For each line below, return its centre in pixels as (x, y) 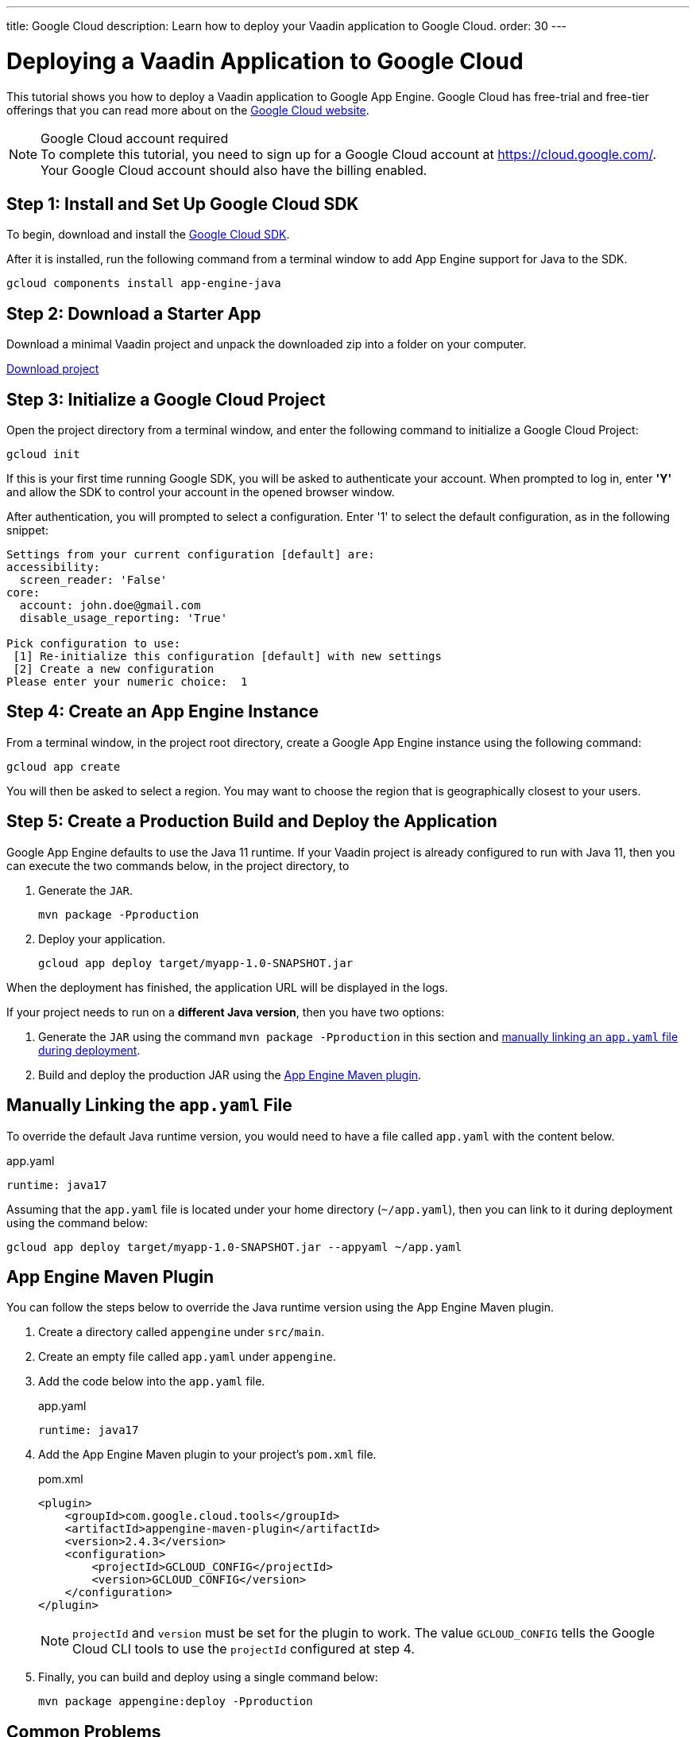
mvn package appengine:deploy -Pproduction (176, 1702)
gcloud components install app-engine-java (144, 284)
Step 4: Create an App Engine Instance (162, 712)
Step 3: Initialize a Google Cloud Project (166, 399)
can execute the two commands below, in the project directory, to (178, 865)
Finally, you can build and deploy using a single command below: (208, 1677)
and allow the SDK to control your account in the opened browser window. (201, 492)
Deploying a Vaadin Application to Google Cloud (265, 61)
